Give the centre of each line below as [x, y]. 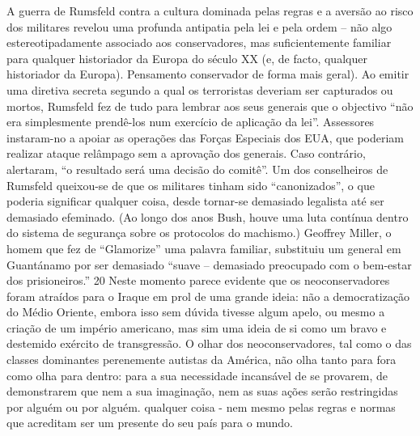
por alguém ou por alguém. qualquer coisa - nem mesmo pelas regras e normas [201, 406]
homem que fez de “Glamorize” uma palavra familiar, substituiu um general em [204, 248]
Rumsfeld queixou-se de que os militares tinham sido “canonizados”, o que [191, 185]
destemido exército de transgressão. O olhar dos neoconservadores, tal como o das [209, 343]
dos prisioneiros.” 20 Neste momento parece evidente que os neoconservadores [198, 280]
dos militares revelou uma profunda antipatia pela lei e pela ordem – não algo [199, 26]
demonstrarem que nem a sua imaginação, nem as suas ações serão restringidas [202, 391]
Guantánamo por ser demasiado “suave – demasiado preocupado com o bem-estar [209, 264]
